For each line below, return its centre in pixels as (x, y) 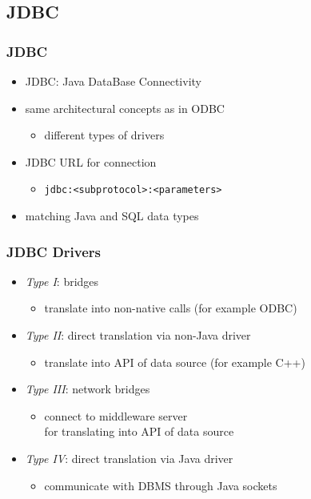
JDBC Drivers (54, 251)
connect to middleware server (116, 415)
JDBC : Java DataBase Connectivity (113, 81)
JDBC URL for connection (91, 161)
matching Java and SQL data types (112, 216)
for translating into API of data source (139, 431)
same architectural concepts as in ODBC (125, 108)
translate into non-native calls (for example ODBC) (171, 308)
